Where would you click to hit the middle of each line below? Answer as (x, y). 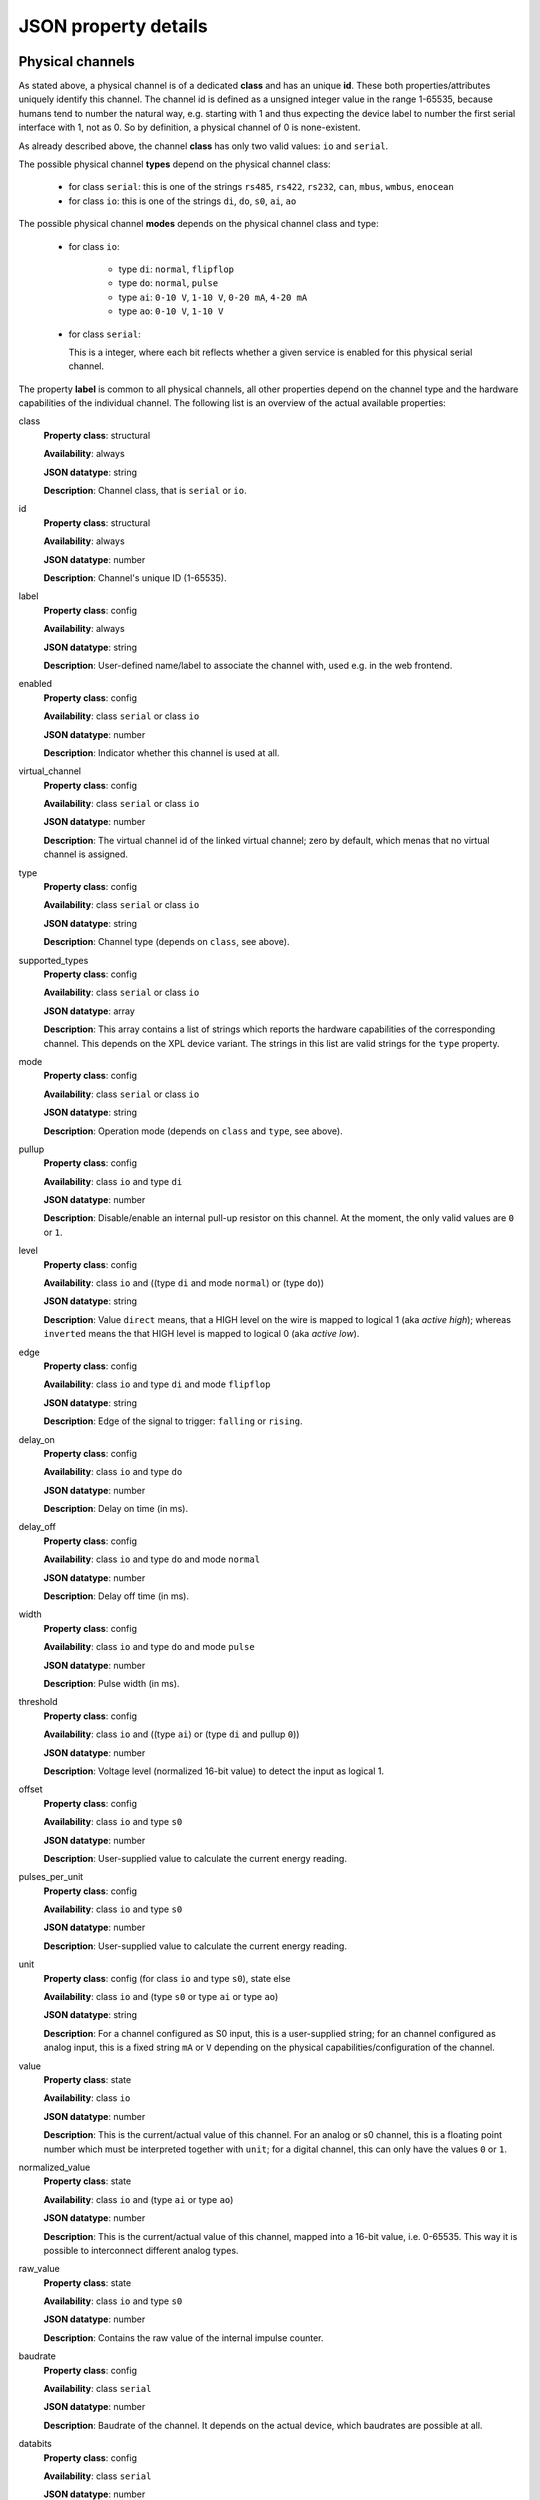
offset (31, 1789)
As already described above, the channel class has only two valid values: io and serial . (203, 146)
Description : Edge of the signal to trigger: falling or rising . (173, 1421)
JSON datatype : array (89, 1011)
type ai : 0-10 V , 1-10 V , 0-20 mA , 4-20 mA (213, 297)
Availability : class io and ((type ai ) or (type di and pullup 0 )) (171, 1734)
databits (35, 2444)
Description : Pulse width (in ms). (111, 1683)
